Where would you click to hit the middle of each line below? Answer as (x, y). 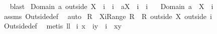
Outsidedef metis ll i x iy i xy (63, 26)
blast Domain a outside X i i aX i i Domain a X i (112, 6)
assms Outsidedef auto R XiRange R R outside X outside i (108, 16)
